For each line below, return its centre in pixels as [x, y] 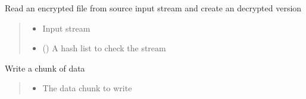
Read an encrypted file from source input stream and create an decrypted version [153, 8]
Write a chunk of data [45, 68]
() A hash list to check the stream [104, 48]
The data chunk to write [87, 88]
